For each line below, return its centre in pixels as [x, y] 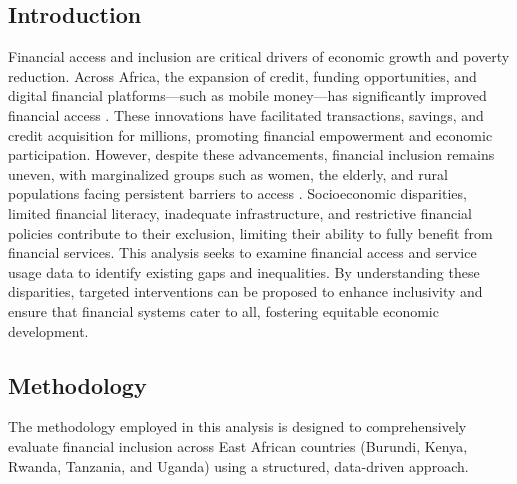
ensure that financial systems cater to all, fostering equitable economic [223, 310]
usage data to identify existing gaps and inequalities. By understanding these [244, 271]
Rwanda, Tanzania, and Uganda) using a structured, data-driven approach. [238, 465]
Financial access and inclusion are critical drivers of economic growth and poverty [259, 56]
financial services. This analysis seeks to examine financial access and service [242, 252]
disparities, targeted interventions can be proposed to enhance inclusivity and [245, 291]
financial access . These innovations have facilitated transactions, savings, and [246, 114]
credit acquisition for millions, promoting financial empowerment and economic [250, 134]
